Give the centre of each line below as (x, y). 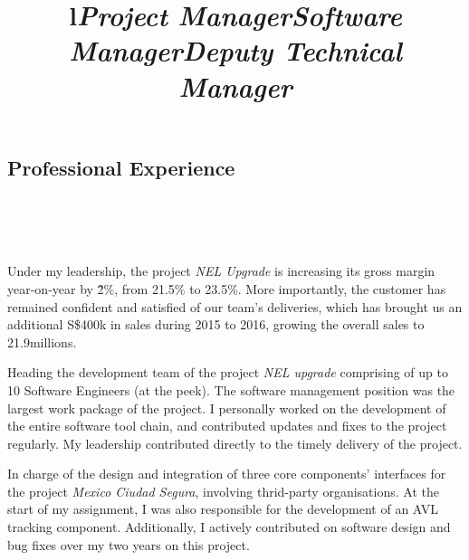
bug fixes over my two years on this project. (129, 544)
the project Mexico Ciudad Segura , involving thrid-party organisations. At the (223, 491)
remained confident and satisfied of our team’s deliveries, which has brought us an (235, 306)
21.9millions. (42, 342)
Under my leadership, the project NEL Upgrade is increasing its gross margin (221, 271)
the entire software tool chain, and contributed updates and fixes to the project (227, 426)
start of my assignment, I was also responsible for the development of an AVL (223, 509)
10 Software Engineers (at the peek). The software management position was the (231, 389)
